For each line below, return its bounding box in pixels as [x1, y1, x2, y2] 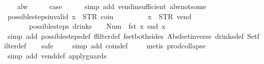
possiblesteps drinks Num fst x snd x [29, 21, 166, 31]
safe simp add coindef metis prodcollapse [41, 40, 206, 51]
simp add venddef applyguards [7, 50, 107, 60]
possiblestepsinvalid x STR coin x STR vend [7, 11, 192, 21]
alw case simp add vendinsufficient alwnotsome [17, 1, 206, 11]
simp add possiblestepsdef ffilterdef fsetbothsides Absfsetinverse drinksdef [7, 30, 244, 41]
